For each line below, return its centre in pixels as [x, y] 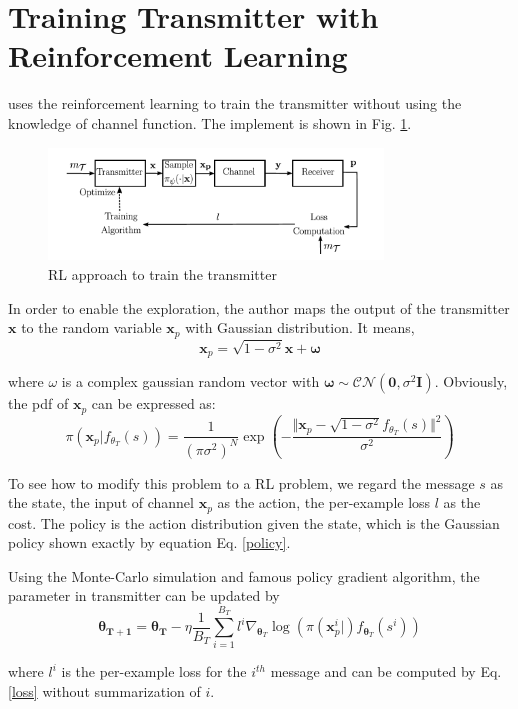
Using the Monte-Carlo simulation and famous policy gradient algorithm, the [244, 575]
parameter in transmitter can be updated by [144, 595]
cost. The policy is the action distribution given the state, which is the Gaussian [254, 522]
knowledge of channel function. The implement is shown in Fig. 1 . [210, 122]
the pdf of [38, 403]
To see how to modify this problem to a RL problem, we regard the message [241, 482]
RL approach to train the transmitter [162, 274]
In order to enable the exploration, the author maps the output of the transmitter [259, 307]
